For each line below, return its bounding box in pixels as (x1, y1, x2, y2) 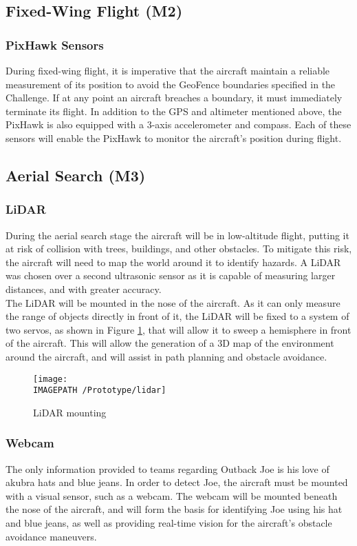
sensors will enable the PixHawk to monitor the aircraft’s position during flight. (6, 130, 342, 145)
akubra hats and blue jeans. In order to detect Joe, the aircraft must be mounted (6, 475, 348, 489)
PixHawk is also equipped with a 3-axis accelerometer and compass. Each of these (6, 117, 351, 132)
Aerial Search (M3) (6, 164, 146, 185)
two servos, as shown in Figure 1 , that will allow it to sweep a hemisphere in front (6, 322, 351, 336)
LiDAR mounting (33, 405, 107, 419)
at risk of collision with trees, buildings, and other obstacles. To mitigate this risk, (6, 241, 352, 256)
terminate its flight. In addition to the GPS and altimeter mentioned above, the (6, 103, 342, 118)
